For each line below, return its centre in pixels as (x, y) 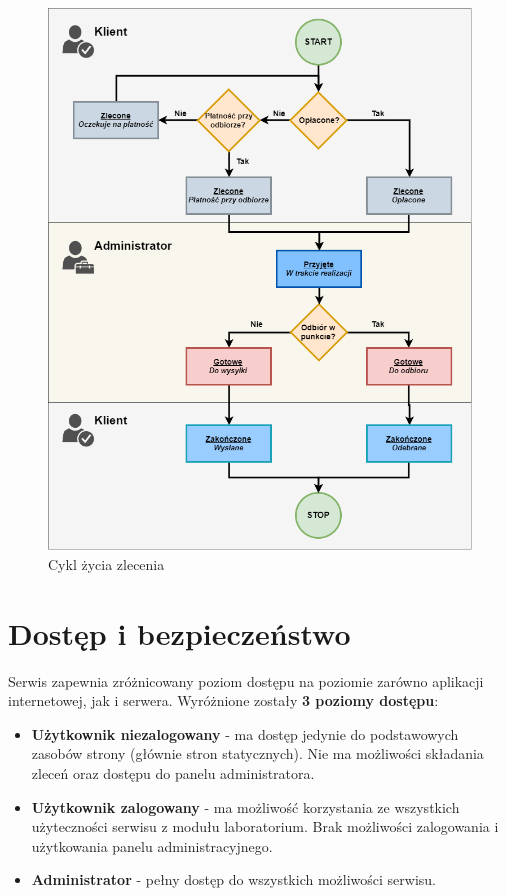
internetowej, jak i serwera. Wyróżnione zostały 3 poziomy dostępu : (223, 700)
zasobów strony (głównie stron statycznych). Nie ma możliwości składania (257, 753)
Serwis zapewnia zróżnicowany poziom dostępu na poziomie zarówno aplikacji (246, 680)
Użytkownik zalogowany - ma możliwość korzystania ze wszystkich (245, 806)
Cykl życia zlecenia (106, 563)
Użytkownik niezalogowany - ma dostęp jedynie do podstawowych (245, 733)
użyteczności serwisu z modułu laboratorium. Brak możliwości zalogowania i (265, 826)
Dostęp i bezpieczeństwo (179, 632)
